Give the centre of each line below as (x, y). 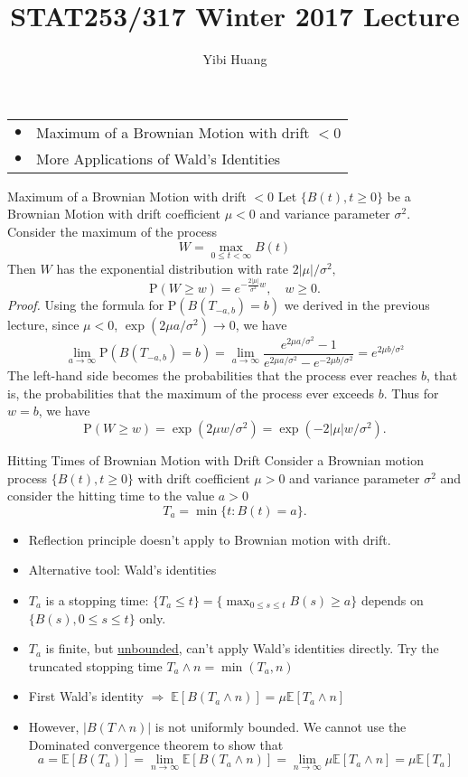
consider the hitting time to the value (111, 496)
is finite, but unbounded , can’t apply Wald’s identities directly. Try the (242, 648)
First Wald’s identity (86, 696)
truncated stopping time (95, 665)
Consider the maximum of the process (112, 231)
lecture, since (43, 325)
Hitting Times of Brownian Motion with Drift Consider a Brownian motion (215, 460)
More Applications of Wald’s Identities (159, 158)
